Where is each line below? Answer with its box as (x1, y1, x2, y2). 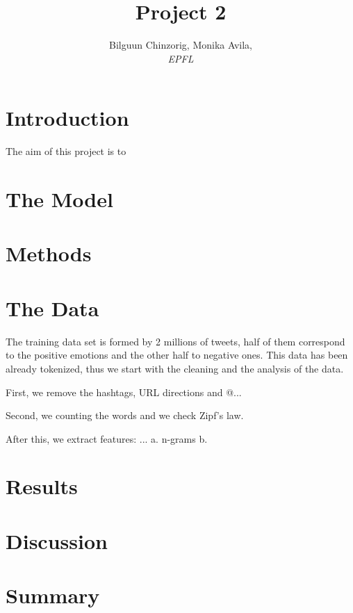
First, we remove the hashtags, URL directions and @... (6, 384, 242, 399)
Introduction (6, 104, 129, 132)
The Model (6, 185, 113, 213)
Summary (6, 581, 100, 610)
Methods (6, 239, 92, 268)
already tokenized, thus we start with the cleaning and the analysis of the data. (6, 361, 344, 375)
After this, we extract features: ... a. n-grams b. (6, 431, 208, 446)
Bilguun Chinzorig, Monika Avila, (108, 38, 252, 52)
